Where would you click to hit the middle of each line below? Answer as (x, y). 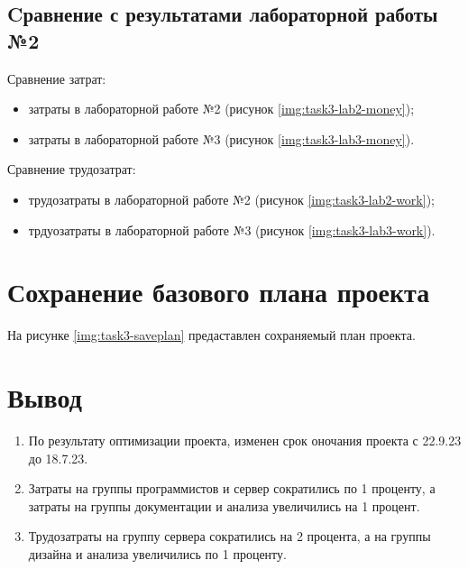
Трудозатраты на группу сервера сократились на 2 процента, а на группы (229, 536)
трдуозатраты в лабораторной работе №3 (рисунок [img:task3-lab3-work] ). (232, 229)
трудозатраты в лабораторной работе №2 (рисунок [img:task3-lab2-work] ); (231, 199)
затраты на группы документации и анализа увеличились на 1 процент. (224, 505)
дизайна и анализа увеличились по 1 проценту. (157, 553)
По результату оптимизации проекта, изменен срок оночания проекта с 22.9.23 (245, 440)
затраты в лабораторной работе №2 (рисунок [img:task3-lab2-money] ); (221, 109)
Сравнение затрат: (57, 78)
